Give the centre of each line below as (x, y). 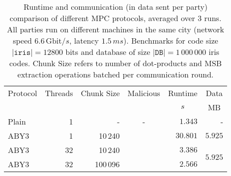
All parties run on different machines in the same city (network (115, 29)
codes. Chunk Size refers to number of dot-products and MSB (115, 63)
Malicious (144, 93)
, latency (84, 40)
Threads (59, 93)
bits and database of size (108, 52)
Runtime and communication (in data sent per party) (115, 7)
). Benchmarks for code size (171, 40)
